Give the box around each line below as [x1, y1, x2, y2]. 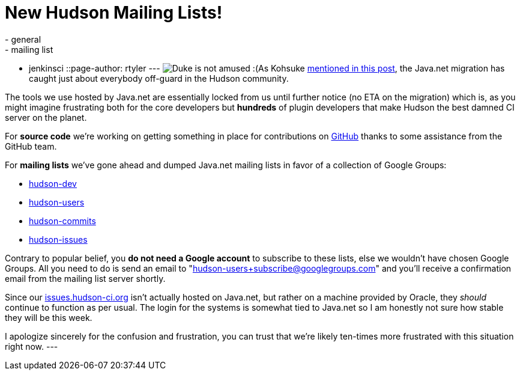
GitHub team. [5, 141, 57, 151]
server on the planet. [5, 112, 87, 123]
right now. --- [5, 341, 58, 352]
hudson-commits [29, 215, 96, 226]
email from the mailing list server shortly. [5, 273, 166, 284]
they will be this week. [5, 312, 92, 323]
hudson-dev [29, 178, 77, 189]
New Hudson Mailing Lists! [5, 2, 223, 23]
